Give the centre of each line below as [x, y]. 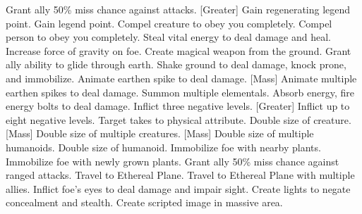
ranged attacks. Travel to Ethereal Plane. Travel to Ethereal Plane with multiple [180, 175]
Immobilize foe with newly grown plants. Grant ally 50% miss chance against [173, 161]
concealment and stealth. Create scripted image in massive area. [144, 202]
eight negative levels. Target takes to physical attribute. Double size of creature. [179, 119]
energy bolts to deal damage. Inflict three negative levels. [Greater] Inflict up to [178, 106]
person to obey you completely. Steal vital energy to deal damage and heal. [169, 37]
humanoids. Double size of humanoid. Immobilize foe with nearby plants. [163, 147]
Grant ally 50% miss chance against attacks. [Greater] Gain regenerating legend [178, 9]
